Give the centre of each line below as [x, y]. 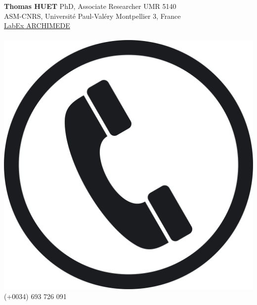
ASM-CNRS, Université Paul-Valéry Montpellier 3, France [92, 16]
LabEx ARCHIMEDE [37, 25]
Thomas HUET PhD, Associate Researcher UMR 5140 [90, 6]
